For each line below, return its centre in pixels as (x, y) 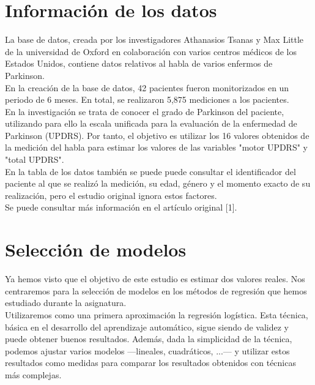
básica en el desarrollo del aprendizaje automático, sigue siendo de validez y (147, 327)
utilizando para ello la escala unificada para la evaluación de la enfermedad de (151, 123)
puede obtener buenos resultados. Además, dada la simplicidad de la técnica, (149, 339)
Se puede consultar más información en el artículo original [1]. (121, 207)
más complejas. (33, 374)
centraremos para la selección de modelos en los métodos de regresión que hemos (156, 290)
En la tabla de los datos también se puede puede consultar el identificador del (150, 171)
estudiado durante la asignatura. (66, 303)
